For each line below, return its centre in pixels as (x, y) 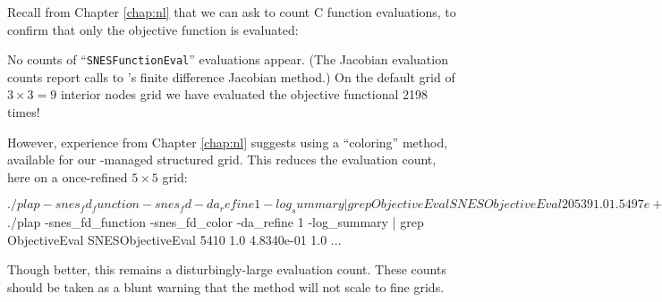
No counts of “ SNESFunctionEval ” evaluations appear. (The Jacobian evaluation (228, 59)
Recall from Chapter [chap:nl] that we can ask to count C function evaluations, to (232, 12)
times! (24, 112)
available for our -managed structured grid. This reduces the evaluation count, (222, 159)
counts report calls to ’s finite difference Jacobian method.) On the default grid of (231, 76)
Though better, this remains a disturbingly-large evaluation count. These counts (227, 269)
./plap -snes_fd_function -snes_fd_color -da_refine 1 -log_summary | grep (216, 222)
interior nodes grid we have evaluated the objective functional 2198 (244, 94)
